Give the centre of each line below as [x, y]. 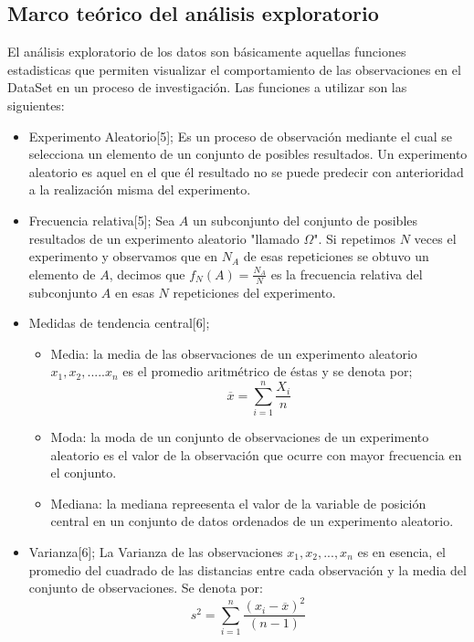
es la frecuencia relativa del [347, 274]
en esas [135, 292]
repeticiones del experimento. [254, 292]
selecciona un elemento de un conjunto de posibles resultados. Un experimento [248, 154]
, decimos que [147, 274]
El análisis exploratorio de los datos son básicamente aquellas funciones [207, 52]
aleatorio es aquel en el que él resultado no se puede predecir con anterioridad [246, 171]
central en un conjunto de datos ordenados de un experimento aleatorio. [252, 521]
